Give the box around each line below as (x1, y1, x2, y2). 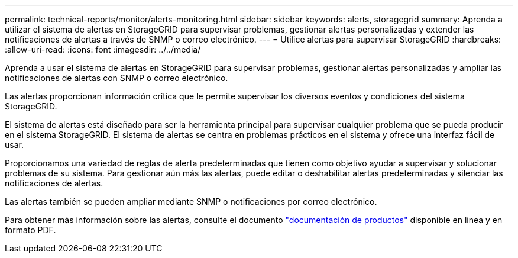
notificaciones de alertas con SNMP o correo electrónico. (5, 73, 228, 83)
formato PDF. (5, 225, 56, 235)
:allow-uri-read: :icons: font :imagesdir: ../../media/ (5, 44, 201, 54)
